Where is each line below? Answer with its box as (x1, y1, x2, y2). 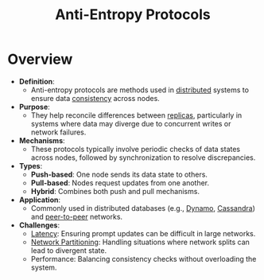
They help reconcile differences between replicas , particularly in (30, 110, 243, 120)
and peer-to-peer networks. (30, 212, 123, 221)
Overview (7, 50, 73, 68)
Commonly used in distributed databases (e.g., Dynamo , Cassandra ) (30, 203, 256, 212)
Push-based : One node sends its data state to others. (30, 169, 208, 179)
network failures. (30, 127, 87, 137)
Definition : (18, 76, 55, 86)
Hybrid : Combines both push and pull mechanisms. (30, 186, 200, 196)
